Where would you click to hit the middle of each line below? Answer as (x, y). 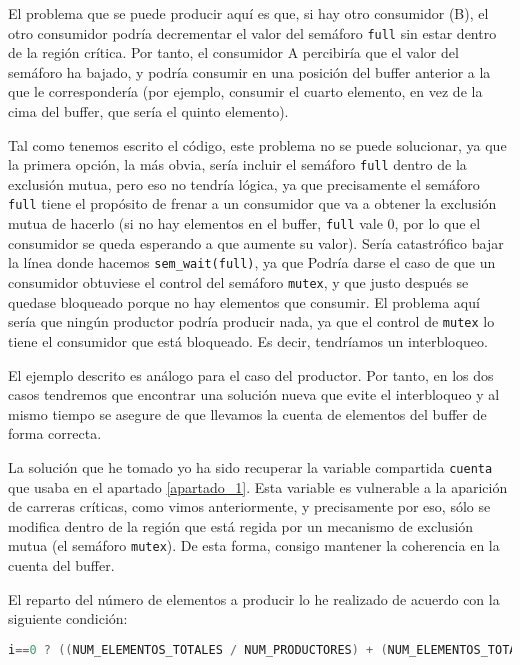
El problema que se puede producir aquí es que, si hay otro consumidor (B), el (248, 13)
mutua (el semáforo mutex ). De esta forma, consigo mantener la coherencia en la (254, 545)
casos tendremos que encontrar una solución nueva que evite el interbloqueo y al (254, 394)
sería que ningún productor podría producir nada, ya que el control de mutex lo (251, 321)
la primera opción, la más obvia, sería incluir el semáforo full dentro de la (237, 164)
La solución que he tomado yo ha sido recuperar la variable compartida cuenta (250, 466)
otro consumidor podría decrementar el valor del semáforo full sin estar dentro (252, 32)
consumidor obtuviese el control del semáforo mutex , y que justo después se (238, 282)
